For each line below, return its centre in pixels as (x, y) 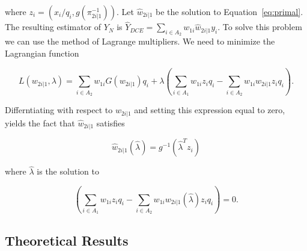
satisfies (111, 122)
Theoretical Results (67, 240)
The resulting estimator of (53, 27)
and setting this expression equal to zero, (210, 110)
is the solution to (68, 171)
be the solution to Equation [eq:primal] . (229, 11)
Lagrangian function (42, 53)
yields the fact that (40, 122)
